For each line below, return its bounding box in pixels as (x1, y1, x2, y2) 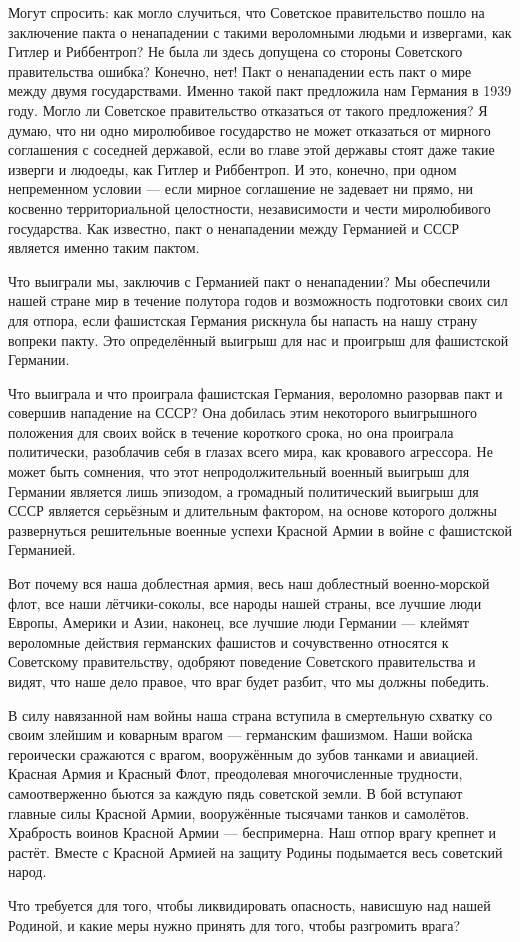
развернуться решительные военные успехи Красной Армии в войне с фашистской (8, 519, 513, 540)
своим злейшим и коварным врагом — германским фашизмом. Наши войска (8, 724, 473, 745)
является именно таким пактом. (8, 237, 200, 258)
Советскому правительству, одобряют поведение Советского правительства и (8, 651, 476, 672)
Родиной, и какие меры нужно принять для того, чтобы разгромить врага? (8, 914, 461, 935)
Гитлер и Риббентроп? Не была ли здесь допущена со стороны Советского (8, 41, 463, 62)
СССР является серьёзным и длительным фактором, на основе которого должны (8, 500, 497, 521)
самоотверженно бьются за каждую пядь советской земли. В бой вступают (8, 782, 463, 803)
